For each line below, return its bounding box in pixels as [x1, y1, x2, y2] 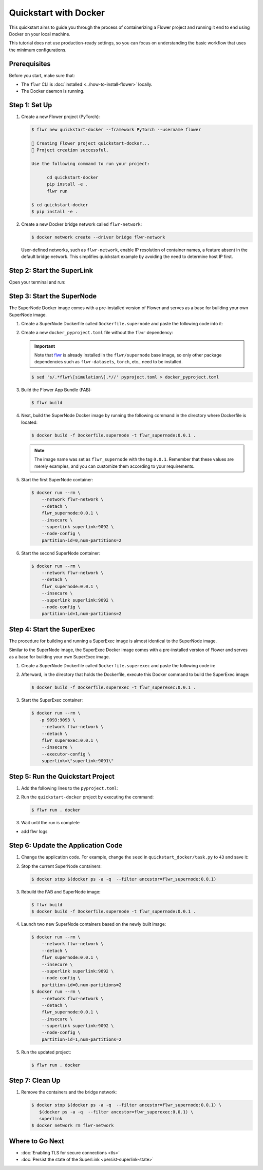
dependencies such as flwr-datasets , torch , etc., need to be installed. [34, 359, 183, 365]
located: [21, 419, 38, 425]
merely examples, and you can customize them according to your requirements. [34, 463, 195, 469]
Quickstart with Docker [9, 7, 105, 18]
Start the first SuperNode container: [21, 476, 94, 482]
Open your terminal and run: [9, 279, 66, 285]
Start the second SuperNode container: [21, 550, 100, 556]
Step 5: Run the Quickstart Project [9, 772, 114, 780]
